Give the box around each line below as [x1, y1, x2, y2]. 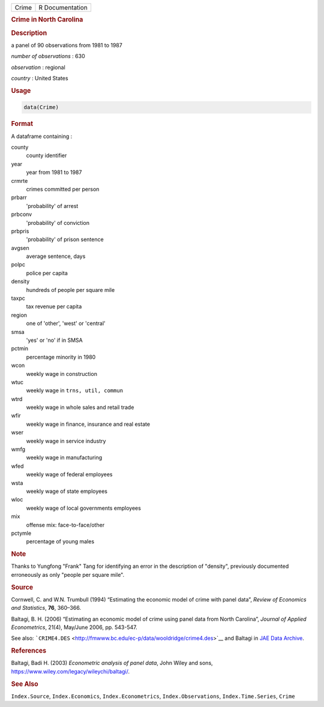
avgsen [11, 244, 29, 251]
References [11, 646, 47, 655]
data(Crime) [23, 104, 59, 111]
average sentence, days [26, 252, 86, 260]
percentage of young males [26, 538, 95, 545]
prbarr [11, 194, 27, 201]
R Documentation [38, 4, 88, 11]
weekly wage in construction [26, 370, 97, 377]
